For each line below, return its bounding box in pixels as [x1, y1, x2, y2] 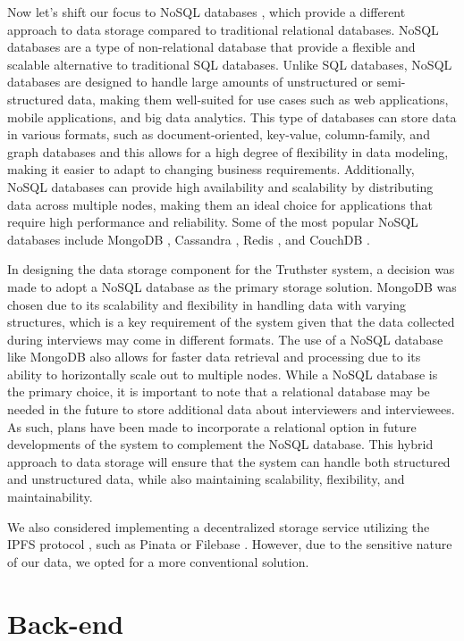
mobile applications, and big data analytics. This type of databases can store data [7, 107, 457, 126]
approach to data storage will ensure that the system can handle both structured [7, 452, 451, 470]
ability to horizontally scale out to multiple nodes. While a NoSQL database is [7, 364, 438, 383]
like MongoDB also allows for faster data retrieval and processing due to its [7, 347, 421, 366]
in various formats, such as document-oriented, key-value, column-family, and [7, 125, 430, 144]
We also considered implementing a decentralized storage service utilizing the [7, 517, 430, 536]
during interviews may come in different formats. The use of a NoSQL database [7, 329, 443, 348]
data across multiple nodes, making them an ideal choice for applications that [7, 195, 433, 213]
